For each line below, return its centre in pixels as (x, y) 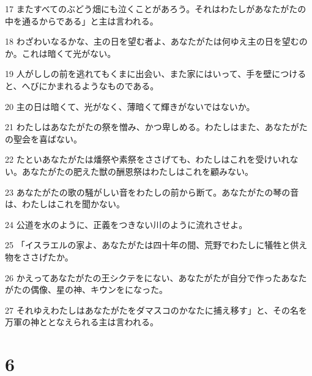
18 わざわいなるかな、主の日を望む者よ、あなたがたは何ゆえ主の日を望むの (156, 41)
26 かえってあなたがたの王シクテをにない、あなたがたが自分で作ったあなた (156, 277)
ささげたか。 (47, 256)
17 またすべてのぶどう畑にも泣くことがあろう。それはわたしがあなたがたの (156, 9)
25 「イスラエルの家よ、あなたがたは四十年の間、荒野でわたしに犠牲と (148, 245)
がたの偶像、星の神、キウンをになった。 (86, 289)
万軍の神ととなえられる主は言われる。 (82, 322)
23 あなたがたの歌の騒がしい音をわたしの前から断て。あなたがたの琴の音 (152, 192)
